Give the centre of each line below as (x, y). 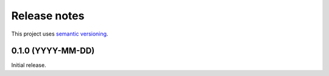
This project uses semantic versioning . (60, 34)
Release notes (48, 16)
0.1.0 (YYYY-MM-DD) (53, 51)
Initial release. (29, 65)
